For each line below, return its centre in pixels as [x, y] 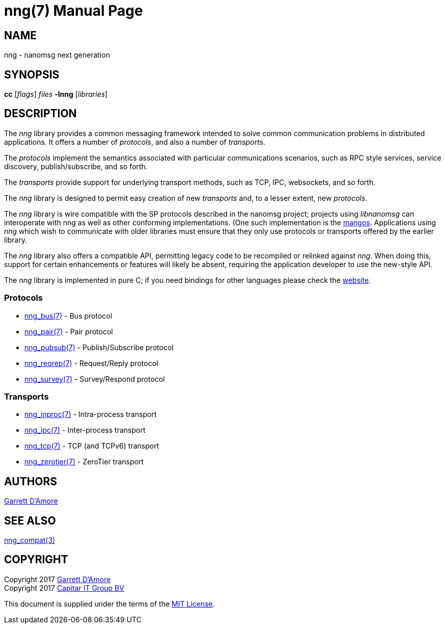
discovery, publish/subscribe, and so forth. [76, 166]
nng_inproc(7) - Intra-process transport [91, 414]
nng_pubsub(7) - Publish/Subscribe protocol [99, 347]
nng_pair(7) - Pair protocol [69, 331]
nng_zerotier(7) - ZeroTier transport [84, 462]
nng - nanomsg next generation [57, 55]
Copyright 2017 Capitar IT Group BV [64, 588]
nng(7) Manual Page [74, 11]
